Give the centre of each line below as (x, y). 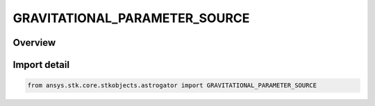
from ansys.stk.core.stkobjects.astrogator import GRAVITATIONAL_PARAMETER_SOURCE (172, 86)
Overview (34, 43)
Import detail (41, 65)
